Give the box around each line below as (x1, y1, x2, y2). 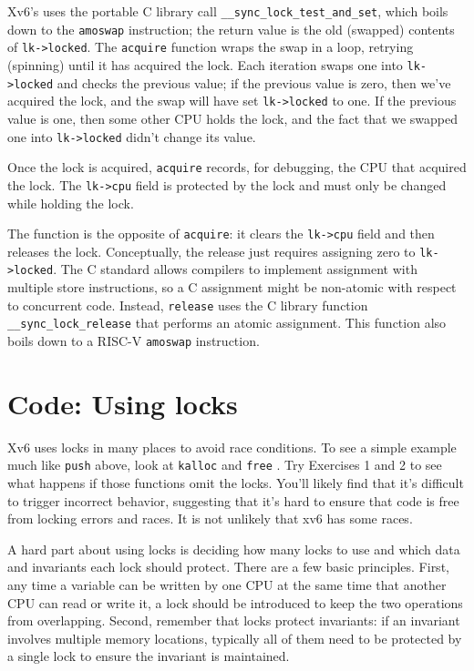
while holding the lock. (7, 193, 134, 212)
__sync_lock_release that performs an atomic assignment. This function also (7, 313, 447, 332)
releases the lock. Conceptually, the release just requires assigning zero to (7, 241, 416, 260)
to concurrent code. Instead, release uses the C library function (7, 295, 368, 314)
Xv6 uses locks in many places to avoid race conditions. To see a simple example (7, 437, 457, 456)
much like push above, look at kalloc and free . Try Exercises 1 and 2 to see (7, 455, 442, 474)
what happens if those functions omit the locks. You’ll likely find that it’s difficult (7, 473, 464, 492)
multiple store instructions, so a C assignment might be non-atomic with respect (7, 278, 457, 297)
